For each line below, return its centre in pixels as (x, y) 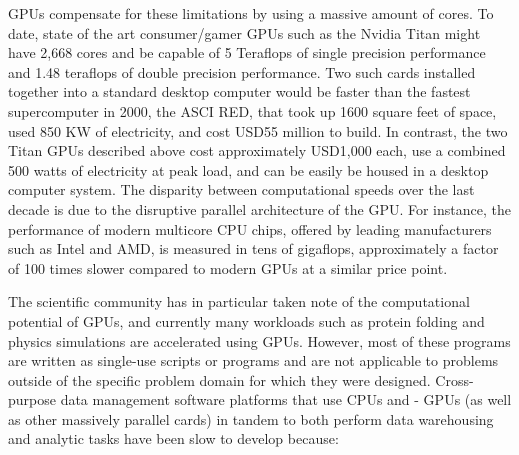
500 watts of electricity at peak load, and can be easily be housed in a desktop (248, 169)
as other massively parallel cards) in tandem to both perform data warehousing (251, 418)
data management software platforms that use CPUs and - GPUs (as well (286, 399)
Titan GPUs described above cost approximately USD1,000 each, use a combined (257, 150)
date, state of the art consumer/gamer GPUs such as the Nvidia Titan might (244, 32)
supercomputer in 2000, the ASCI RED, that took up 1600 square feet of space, (252, 110)
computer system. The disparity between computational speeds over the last (241, 189)
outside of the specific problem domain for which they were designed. (219, 379)
